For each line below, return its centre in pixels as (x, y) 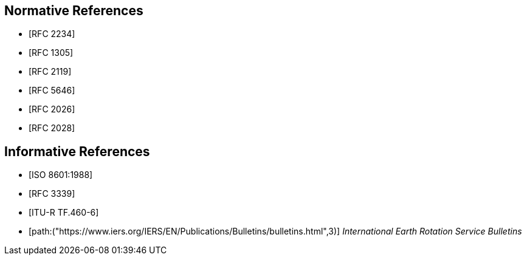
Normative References (74, 11)
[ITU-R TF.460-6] (64, 213)
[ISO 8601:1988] (61, 175)
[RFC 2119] (50, 72)
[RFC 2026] (52, 109)
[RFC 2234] (52, 34)
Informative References (77, 151)
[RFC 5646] (52, 91)
